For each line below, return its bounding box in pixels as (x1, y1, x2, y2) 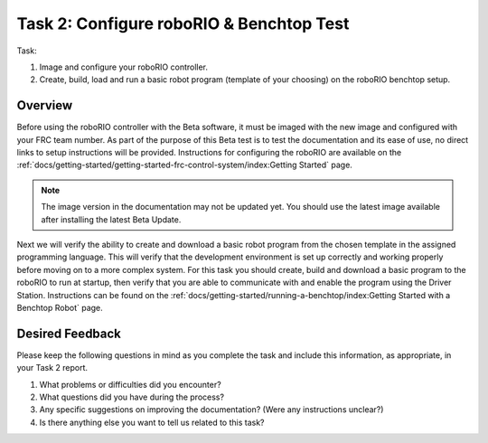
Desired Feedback (16, 325, 122, 341)
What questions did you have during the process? (39, 391, 225, 402)
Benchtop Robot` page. (16, 302, 103, 313)
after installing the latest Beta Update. (41, 213, 182, 225)
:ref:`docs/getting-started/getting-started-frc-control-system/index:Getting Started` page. (16, 159, 352, 171)
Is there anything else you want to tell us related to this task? (39, 417, 266, 428)
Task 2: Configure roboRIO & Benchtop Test (16, 14, 350, 33)
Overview (16, 98, 73, 113)
